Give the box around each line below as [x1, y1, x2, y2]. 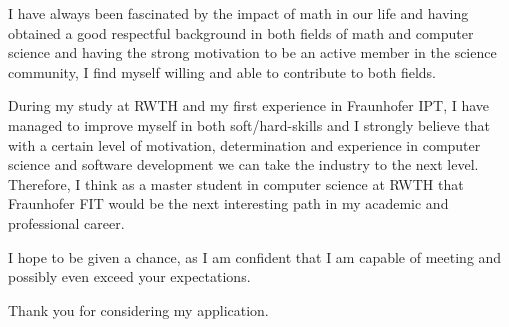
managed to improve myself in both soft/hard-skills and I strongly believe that [8, 114, 490, 135]
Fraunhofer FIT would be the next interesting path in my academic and [8, 193, 449, 214]
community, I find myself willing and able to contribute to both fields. [8, 61, 437, 82]
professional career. [8, 212, 125, 233]
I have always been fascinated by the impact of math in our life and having [8, 3, 469, 23]
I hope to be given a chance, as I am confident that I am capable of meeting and [8, 246, 502, 267]
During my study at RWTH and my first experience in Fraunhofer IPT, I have [8, 95, 490, 116]
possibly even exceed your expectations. [8, 266, 251, 287]
